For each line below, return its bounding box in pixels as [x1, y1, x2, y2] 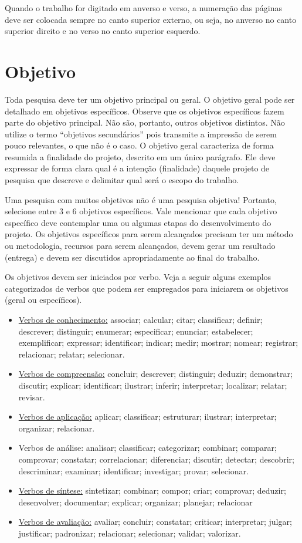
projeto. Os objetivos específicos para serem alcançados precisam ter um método [5, 228, 293, 240]
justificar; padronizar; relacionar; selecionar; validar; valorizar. [18, 527, 241, 539]
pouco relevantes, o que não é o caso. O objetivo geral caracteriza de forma [5, 139, 274, 151]
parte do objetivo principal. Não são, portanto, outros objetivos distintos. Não [5, 116, 285, 129]
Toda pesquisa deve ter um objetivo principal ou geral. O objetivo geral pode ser [5, 93, 295, 105]
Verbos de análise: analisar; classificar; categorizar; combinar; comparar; [18, 441, 277, 454]
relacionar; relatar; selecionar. [18, 348, 125, 360]
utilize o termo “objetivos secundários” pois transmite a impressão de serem [5, 127, 277, 140]
